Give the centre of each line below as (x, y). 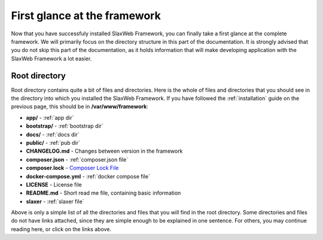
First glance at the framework (86, 16)
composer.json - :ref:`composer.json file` (77, 159)
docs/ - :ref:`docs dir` (53, 134)
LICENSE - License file (54, 184)
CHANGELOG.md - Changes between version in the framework (104, 151)
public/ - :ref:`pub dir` (53, 142)
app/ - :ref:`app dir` (50, 117)
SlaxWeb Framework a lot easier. (51, 58)
